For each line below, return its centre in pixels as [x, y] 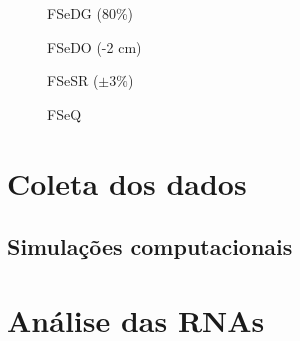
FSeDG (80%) [90, 13]
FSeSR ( [73, 80]
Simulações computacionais [150, 246]
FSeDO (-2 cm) [94, 46]
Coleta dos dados [127, 182]
